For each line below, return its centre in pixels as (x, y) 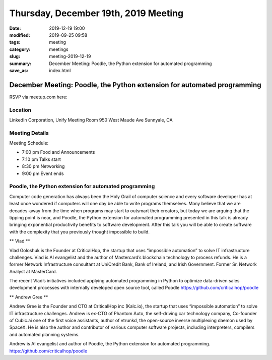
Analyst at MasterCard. (33, 271)
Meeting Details (29, 133)
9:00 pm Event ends (43, 173)
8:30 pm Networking (43, 166)
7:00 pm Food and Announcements (58, 152)
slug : (15, 56)
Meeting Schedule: (29, 143)
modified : (20, 35)
